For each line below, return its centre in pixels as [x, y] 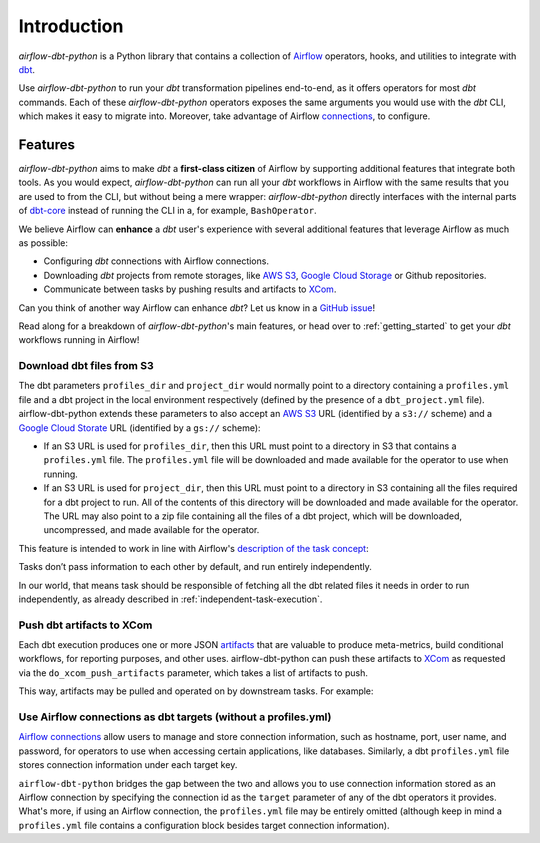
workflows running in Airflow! [79, 340]
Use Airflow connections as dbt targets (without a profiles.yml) [175, 717]
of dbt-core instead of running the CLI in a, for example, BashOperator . [167, 211]
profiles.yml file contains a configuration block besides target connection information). [204, 825]
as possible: [43, 242]
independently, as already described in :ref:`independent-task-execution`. [170, 599]
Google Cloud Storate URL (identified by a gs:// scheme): [139, 427]
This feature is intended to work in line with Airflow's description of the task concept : [193, 548]
